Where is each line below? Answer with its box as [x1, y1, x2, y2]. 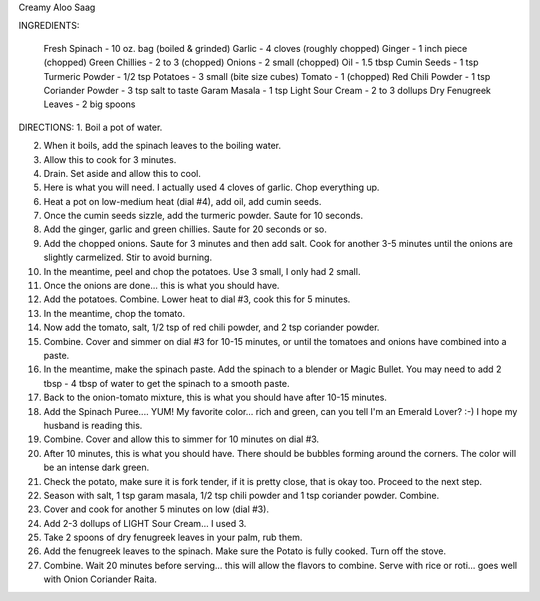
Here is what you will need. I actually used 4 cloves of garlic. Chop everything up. [43, 181, 380, 194]
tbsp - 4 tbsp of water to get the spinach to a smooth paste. [43, 377, 290, 389]
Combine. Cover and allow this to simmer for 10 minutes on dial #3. [43, 433, 320, 445]
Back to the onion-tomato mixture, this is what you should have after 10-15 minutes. [43, 391, 387, 404]
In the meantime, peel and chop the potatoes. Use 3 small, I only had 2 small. [43, 265, 361, 277]
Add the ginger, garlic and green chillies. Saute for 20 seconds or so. [43, 223, 327, 235]
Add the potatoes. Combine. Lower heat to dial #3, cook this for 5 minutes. [43, 293, 351, 305]
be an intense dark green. [43, 461, 150, 474]
